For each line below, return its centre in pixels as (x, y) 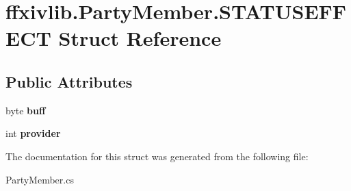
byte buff (26, 110)
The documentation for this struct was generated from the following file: (157, 156)
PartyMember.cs (40, 179)
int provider (33, 133)
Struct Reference (140, 38)
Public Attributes (69, 81)
